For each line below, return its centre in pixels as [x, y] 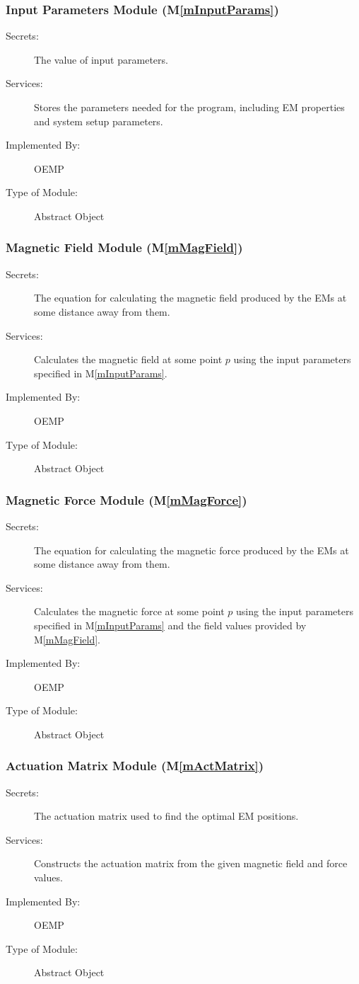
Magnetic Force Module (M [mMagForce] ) [126, 499]
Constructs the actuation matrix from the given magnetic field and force [191, 863]
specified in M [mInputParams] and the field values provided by [170, 625]
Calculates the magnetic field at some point [128, 359]
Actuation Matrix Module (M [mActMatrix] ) [135, 766]
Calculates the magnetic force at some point [129, 611]
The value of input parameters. [101, 59]
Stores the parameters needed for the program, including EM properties [189, 107]
